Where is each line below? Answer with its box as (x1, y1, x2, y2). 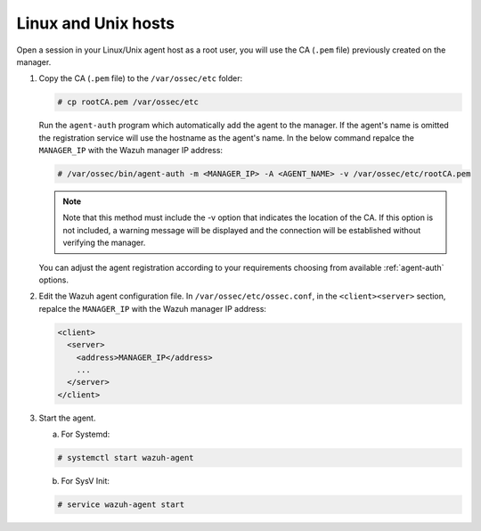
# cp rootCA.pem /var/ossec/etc (57, 97, 200, 107)
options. (38, 274, 69, 285)
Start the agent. (38, 413, 96, 423)
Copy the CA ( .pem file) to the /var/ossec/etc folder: (38, 73, 243, 84)
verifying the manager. (62, 237, 146, 249)
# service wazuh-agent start (57, 500, 185, 510)
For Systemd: (61, 429, 110, 440)
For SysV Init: (61, 476, 110, 486)
